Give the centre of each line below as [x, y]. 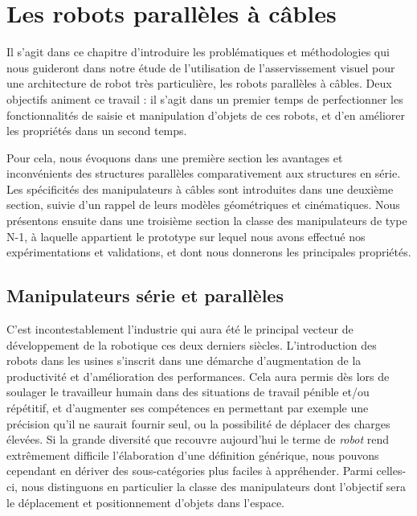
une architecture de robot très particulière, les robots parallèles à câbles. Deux [199, 83]
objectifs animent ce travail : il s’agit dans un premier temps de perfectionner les [205, 98]
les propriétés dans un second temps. [97, 131]
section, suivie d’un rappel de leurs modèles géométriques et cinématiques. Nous [203, 205]
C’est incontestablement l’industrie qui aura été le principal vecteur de [180, 329]
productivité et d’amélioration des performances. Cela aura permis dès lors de [198, 376]
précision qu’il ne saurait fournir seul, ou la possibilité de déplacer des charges [198, 423]
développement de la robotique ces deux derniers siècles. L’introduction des [192, 344]
